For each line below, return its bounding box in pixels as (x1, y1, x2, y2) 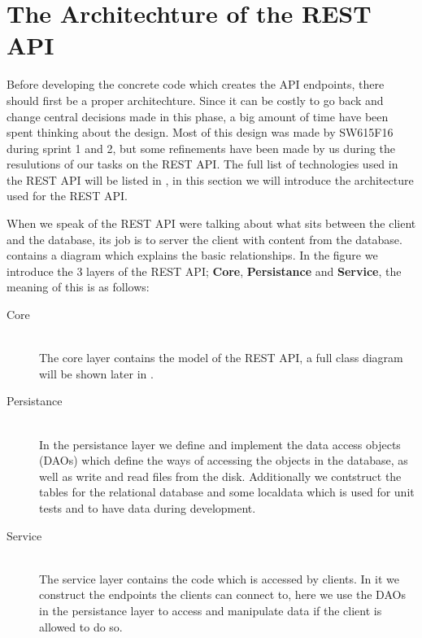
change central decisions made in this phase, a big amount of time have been (7, 107, 389, 125)
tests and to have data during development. (39, 499, 256, 516)
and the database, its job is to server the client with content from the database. (7, 230, 402, 247)
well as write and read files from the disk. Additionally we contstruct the (39, 467, 402, 484)
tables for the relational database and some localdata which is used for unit (39, 483, 415, 500)
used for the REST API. (7, 187, 128, 204)
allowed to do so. (39, 618, 123, 635)
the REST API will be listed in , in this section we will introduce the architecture (7, 171, 414, 188)
